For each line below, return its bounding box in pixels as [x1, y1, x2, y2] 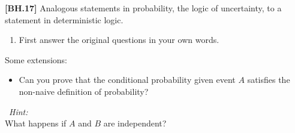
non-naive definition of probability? [19, 85, 149, 97]
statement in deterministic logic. [5, 13, 124, 26]
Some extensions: [5, 53, 67, 66]
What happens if [5, 117, 67, 129]
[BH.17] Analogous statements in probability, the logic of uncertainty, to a [5, 2, 282, 14]
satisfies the [247, 73, 290, 86]
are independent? [103, 117, 167, 129]
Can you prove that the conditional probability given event [19, 73, 236, 86]
